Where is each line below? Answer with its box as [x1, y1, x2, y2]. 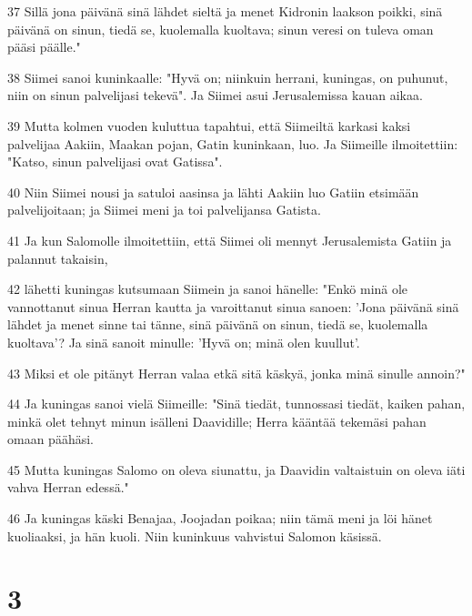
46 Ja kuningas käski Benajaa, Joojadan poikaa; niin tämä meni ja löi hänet [7, 509, 433, 528]
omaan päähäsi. [7, 429, 94, 449]
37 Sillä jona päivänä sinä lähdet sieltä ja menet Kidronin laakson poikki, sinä [7, 2, 443, 20]
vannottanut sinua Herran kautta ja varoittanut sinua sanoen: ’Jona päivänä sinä [7, 297, 459, 316]
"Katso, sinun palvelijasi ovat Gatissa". [7, 152, 223, 171]
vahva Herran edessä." [7, 478, 129, 497]
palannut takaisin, [7, 248, 108, 268]
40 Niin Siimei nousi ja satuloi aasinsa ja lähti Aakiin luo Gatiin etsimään [7, 182, 419, 201]
